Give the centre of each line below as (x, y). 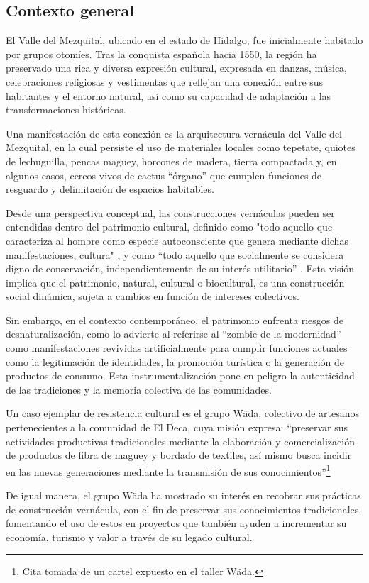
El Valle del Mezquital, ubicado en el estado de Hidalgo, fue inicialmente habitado (184, 40)
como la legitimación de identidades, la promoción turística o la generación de (175, 361)
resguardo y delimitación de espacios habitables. (110, 189)
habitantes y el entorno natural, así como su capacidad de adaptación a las (169, 95)
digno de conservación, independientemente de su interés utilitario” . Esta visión (180, 268)
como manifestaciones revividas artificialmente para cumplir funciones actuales (177, 348)
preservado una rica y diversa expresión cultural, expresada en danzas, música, (177, 68)
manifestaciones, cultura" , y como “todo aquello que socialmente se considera (175, 254)
